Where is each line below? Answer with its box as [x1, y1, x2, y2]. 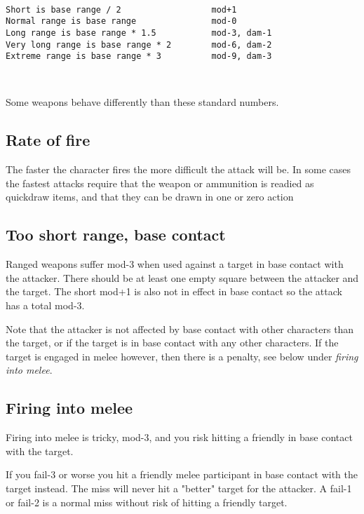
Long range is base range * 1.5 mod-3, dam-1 [6, 27, 272, 38]
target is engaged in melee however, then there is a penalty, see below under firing [6, 349, 358, 363]
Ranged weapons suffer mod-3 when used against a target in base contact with [6, 257, 344, 271]
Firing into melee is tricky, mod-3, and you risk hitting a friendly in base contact [6, 430, 353, 445]
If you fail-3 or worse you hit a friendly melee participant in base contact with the [6, 467, 358, 482]
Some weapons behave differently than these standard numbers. [6, 95, 279, 109]
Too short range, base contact [6, 224, 226, 245]
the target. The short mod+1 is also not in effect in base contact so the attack [6, 284, 342, 299]
